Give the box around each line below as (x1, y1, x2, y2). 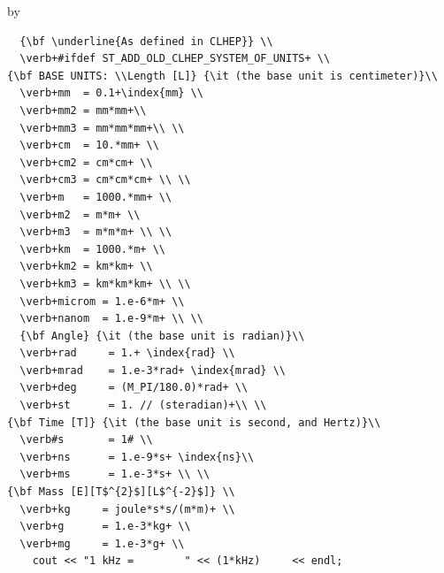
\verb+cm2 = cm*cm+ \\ (19, 156, 153, 169)
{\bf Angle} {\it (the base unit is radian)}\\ (19, 329, 305, 342)
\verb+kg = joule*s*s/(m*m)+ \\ (19, 502, 235, 516)
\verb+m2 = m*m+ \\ (19, 208, 141, 221)
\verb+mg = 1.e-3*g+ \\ (19, 537, 185, 550)
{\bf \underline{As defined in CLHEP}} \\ (19, 34, 273, 48)
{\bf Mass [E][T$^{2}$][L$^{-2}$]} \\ (7, 485, 235, 499)
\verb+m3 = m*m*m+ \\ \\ (19, 225, 172, 239)
